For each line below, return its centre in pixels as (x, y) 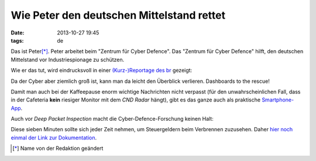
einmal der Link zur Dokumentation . (54, 138)
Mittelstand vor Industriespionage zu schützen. (68, 60)
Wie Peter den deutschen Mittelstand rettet (118, 15)
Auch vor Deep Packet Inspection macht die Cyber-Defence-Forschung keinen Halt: (112, 119)
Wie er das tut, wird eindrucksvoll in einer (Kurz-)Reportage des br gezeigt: (102, 71)
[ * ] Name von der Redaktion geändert (58, 148)
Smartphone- (278, 100)
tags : (17, 40)
